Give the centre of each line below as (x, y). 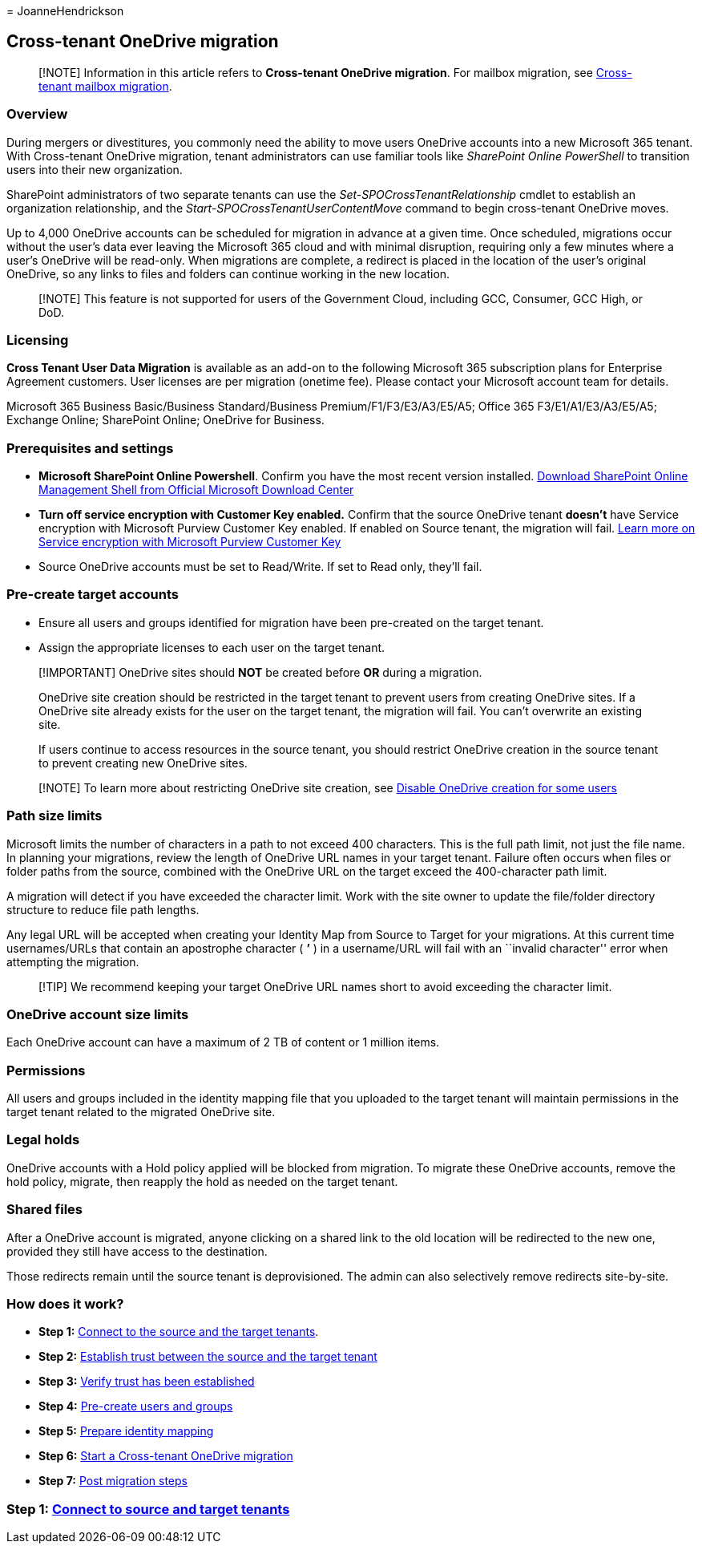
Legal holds (43, 1140)
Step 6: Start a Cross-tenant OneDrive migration (166, 1456)
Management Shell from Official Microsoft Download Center (196, 490)
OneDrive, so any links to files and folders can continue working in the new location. (228, 273)
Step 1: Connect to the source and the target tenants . (179, 1332)
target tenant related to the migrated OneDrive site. (141, 1112)
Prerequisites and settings (90, 448)
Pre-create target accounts (93, 595)
